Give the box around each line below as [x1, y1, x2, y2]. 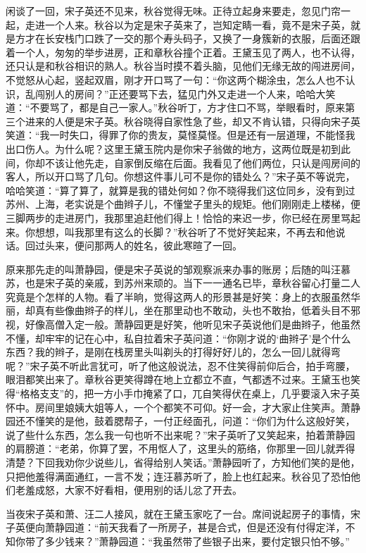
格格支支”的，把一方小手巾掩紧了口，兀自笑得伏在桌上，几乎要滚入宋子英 [20, 386, 360, 401]
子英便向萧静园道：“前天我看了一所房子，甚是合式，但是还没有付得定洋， [6, 520, 346, 535]
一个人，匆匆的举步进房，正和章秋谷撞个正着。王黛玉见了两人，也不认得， [15, 44, 360, 59]
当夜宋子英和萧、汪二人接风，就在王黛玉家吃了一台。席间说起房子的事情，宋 [6, 506, 360, 521]
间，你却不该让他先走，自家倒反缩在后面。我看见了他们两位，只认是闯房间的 [6, 155, 360, 170]
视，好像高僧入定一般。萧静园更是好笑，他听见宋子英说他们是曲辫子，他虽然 [6, 317, 360, 332]
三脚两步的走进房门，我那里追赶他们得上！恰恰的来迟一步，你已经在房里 [6, 210, 341, 225]
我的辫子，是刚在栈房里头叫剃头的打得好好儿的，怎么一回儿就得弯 [34, 344, 341, 359]
